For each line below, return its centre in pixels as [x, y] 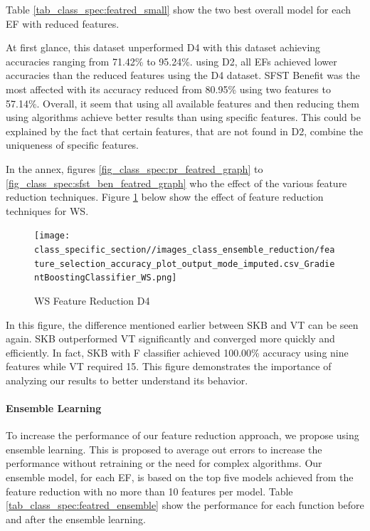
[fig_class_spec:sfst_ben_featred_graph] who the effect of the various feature [176, 183]
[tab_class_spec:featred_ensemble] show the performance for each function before [185, 505]
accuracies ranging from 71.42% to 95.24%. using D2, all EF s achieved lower [171, 61]
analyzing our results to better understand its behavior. [127, 380]
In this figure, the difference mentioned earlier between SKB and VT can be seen [182, 324]
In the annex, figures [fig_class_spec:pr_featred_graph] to [134, 168]
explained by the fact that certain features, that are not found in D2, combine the [185, 131]
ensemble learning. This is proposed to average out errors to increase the [164, 449]
